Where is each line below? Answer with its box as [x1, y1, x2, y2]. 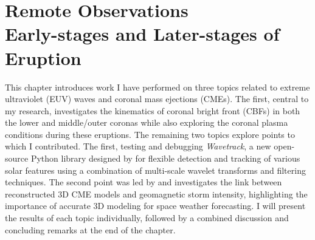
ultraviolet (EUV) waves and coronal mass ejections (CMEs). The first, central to [5, 92, 309, 105]
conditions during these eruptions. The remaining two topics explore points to [5, 128, 295, 140]
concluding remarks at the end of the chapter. [5, 223, 176, 236]
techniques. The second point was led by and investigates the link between [5, 176, 282, 188]
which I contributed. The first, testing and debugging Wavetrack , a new [5, 140, 271, 153]
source [5, 152, 29, 165]
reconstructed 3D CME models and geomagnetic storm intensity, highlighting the [5, 187, 308, 200]
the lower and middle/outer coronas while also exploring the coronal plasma [5, 116, 288, 129]
